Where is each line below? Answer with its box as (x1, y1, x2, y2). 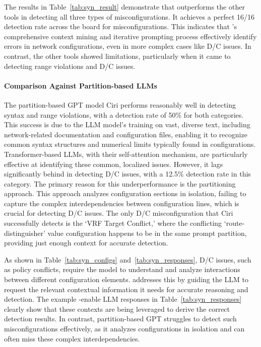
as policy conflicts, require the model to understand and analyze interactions (4, 264, 240, 275)
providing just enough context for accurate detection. (4, 237, 168, 248)
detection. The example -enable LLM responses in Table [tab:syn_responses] (4, 294, 242, 304)
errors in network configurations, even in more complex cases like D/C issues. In (4, 41, 251, 51)
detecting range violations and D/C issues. (4, 60, 136, 71)
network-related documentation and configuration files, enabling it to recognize (4, 129, 247, 139)
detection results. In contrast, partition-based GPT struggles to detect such (4, 313, 237, 324)
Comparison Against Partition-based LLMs (4, 80, 157, 91)
